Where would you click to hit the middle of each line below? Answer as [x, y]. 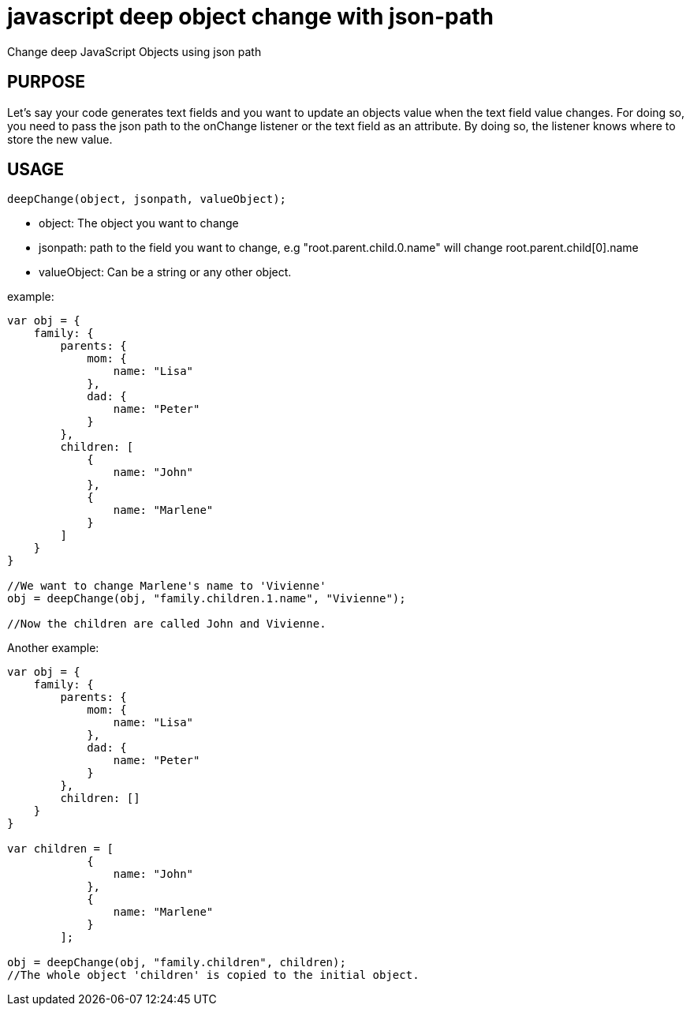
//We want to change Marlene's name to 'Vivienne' [167, 586]
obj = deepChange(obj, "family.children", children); [177, 963]
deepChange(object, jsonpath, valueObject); [147, 199]
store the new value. [60, 139]
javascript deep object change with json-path [250, 17]
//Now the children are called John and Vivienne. [167, 624]
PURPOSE [47, 82]
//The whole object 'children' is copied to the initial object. [213, 975]
